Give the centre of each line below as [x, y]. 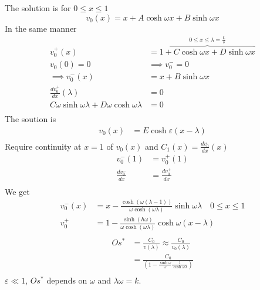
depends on [67, 280]
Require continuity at [43, 146]
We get [17, 191]
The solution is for [38, 8]
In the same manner [41, 28]
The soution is [31, 119]
